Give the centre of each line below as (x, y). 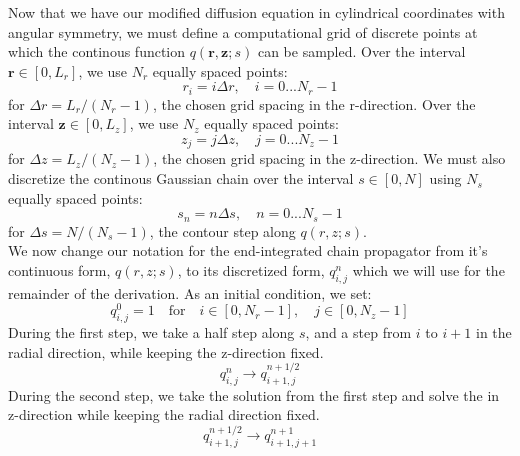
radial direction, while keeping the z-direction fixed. (166, 351)
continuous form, (59, 269)
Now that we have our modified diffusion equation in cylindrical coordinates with (256, 12)
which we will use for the (428, 269)
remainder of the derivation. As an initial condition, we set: (190, 292)
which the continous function (97, 51)
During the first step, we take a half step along (151, 332)
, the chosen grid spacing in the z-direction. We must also (329, 158)
